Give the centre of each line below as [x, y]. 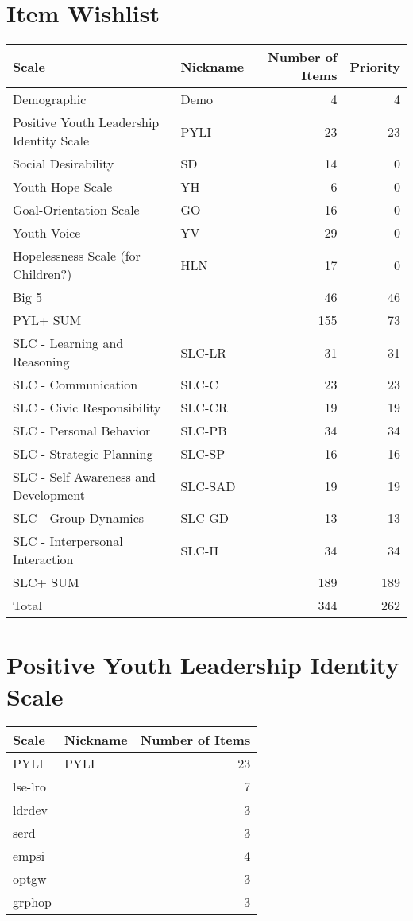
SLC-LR [204, 352]
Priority [375, 66]
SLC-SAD [208, 486]
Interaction [43, 559]
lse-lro [29, 787]
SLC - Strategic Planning [83, 454]
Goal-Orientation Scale [76, 210]
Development [49, 495]
